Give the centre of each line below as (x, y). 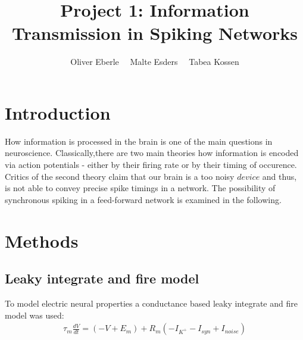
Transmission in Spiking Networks (154, 33)
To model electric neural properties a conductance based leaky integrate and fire (151, 303)
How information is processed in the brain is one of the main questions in (139, 141)
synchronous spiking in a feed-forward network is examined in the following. (143, 199)
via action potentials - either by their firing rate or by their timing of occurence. (151, 165)
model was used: (35, 315)
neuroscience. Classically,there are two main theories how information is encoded (152, 153)
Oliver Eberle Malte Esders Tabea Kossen (155, 62)
